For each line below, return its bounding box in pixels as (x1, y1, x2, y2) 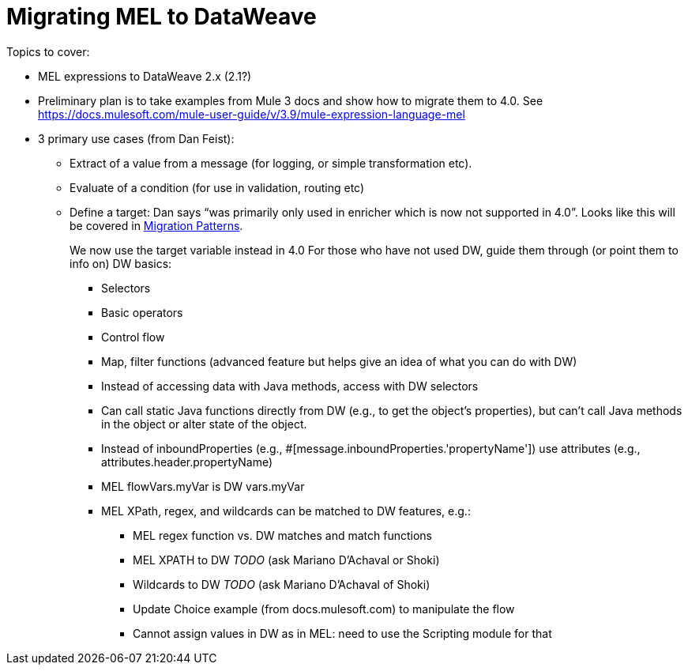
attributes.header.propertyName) (101, 454, 273, 469)
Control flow (101, 330, 165, 344)
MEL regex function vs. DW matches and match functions (133, 528, 433, 542)
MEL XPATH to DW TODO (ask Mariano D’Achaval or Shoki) (133, 552, 440, 567)
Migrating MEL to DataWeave (6, 3, 317, 30)
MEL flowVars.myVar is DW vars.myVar (101, 479, 305, 493)
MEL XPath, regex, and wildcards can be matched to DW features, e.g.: (101, 503, 471, 518)
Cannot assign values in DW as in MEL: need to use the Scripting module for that (133, 626, 552, 640)
